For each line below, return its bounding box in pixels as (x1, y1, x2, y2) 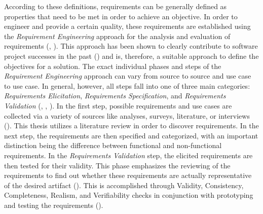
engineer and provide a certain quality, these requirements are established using (4, 21, 251, 31)
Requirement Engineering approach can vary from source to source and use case (4, 70, 251, 81)
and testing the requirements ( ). (4, 199, 103, 210)
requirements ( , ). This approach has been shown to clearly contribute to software (4, 41, 258, 51)
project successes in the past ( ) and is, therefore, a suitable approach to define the (4, 50, 259, 61)
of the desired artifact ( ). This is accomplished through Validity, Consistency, (4, 180, 244, 190)
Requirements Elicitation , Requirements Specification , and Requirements (4, 90, 226, 101)
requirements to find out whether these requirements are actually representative (4, 170, 252, 181)
